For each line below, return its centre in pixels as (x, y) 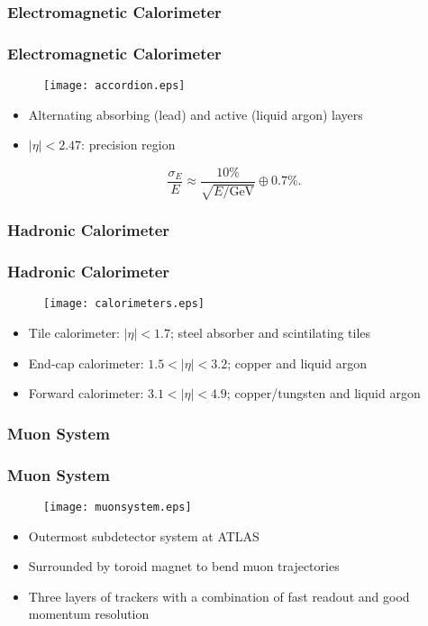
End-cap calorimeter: (86, 363)
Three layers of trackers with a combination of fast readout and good (219, 596)
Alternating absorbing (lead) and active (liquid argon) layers (196, 114)
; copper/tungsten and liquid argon (323, 393)
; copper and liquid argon (297, 363)
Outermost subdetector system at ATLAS (144, 535)
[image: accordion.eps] (114, 86)
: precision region (128, 145)
